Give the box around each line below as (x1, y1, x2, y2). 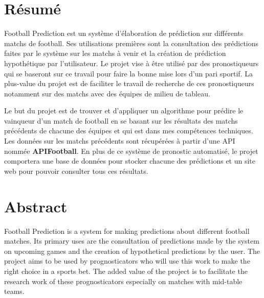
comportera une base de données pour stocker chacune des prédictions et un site (4, 155, 256, 166)
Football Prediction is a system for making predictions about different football (4, 225, 250, 236)
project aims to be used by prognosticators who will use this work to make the (4, 255, 250, 266)
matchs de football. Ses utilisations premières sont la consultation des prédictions (4, 37, 259, 48)
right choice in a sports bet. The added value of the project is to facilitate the (4, 265, 248, 276)
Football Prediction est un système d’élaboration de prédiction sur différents (4, 28, 244, 38)
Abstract (4, 195, 68, 216)
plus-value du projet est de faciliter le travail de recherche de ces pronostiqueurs (4, 78, 254, 89)
